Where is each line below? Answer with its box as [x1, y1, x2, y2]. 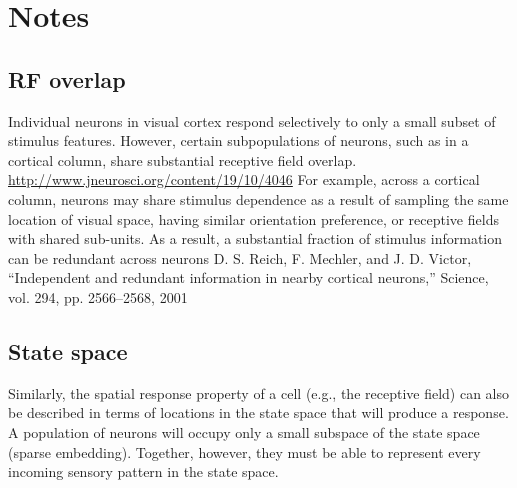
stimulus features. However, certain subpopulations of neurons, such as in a [8, 130, 469, 151]
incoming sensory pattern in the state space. [8, 461, 279, 482]
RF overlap [8, 63, 126, 94]
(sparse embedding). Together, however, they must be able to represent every [8, 441, 481, 462]
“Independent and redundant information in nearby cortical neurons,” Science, [8, 267, 489, 288]
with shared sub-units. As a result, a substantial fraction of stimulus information [8, 228, 503, 249]
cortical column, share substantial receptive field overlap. [8, 149, 357, 170]
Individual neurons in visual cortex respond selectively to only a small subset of [8, 110, 496, 131]
